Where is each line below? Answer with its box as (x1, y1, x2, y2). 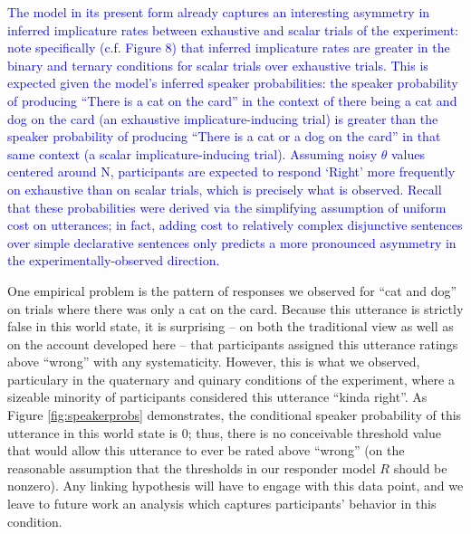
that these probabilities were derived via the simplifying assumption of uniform (7, 197, 447, 216)
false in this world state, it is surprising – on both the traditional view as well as (7, 317, 454, 336)
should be (393, 458, 447, 477)
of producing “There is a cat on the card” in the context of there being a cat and (7, 91, 457, 110)
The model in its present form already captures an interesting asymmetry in (7, 3, 430, 21)
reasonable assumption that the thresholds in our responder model (7, 458, 376, 477)
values (390, 144, 425, 163)
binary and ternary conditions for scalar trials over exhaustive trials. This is (7, 55, 428, 74)
